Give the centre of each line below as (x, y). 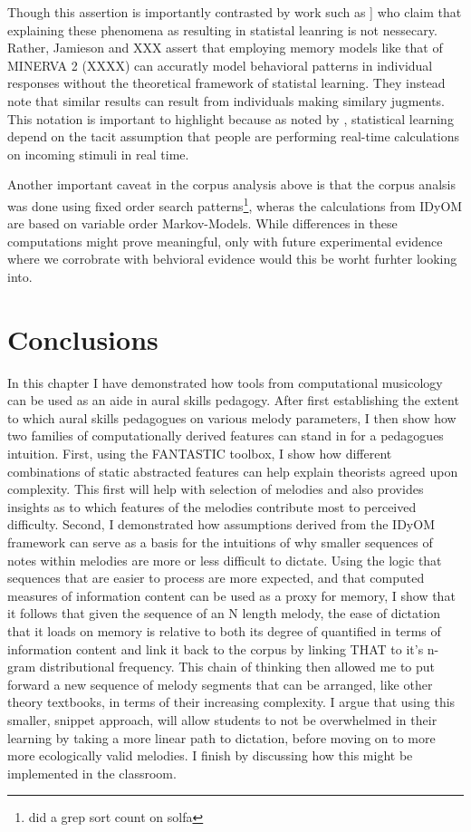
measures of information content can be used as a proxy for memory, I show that (231, 595)
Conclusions (83, 339)
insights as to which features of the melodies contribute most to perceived (212, 506)
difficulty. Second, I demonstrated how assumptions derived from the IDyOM (221, 524)
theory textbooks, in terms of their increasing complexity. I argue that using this (231, 702)
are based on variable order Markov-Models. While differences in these (202, 223)
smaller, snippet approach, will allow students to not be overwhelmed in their (222, 719)
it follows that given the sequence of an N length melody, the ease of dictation (224, 613)
